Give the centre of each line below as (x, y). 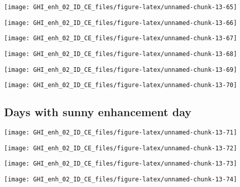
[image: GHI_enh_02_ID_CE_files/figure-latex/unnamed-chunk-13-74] (121, 180)
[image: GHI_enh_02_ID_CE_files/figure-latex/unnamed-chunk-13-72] (121, 148)
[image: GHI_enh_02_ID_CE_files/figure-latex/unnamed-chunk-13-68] (121, 54)
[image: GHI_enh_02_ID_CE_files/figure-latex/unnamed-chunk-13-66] (121, 23)
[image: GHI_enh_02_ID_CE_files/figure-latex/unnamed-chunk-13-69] (121, 70)
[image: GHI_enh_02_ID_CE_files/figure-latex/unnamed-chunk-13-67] (121, 38)
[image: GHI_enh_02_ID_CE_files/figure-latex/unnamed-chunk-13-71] (121, 133)
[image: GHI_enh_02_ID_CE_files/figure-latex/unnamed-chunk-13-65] (121, 7)
